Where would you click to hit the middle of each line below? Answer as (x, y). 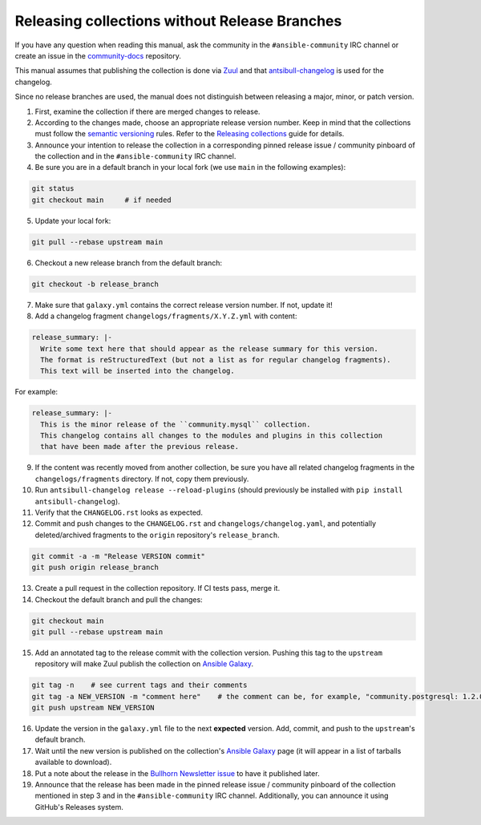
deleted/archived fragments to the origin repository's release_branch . (157, 535)
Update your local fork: (73, 220)
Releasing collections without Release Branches (178, 21)
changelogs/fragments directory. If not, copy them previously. (142, 479)
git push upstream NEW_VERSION (93, 708)
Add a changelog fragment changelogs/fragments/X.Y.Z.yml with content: (166, 316)
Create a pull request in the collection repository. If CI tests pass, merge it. (158, 588)
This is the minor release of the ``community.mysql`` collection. (176, 424)
